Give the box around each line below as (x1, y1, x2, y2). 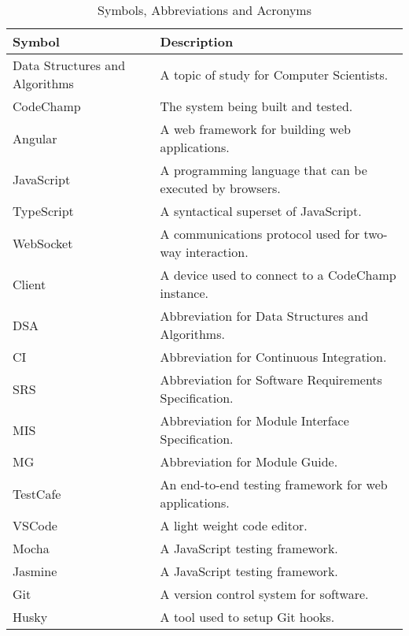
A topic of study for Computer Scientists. (160, 65, 389, 84)
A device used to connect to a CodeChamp (160, 266, 396, 284)
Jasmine (13, 562, 57, 580)
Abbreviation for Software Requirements (160, 370, 382, 389)
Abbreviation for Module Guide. (160, 452, 338, 470)
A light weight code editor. (160, 516, 308, 534)
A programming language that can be (160, 161, 367, 179)
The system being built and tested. (160, 97, 353, 115)
